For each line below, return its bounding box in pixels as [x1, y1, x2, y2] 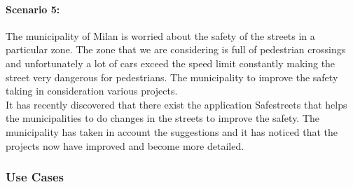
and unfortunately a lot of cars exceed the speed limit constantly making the [6, 55, 335, 70]
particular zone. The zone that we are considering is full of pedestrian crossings [6, 42, 346, 57]
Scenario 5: [6, 1, 60, 16]
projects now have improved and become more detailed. [6, 138, 244, 153]
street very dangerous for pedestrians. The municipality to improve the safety [6, 69, 338, 84]
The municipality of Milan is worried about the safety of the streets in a [6, 28, 315, 43]
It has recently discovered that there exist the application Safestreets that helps [6, 97, 347, 111]
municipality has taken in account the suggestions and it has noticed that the [6, 124, 338, 139]
